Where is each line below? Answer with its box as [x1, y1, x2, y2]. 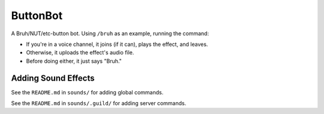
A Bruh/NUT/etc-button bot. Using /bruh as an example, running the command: [11, 30, 209, 37]
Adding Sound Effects [11, 73, 95, 83]
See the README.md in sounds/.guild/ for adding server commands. [11, 100, 187, 107]
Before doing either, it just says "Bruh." [26, 57, 122, 64]
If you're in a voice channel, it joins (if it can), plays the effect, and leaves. [26, 41, 208, 48]
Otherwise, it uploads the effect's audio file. [26, 49, 134, 56]
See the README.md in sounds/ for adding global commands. [11, 88, 164, 95]
